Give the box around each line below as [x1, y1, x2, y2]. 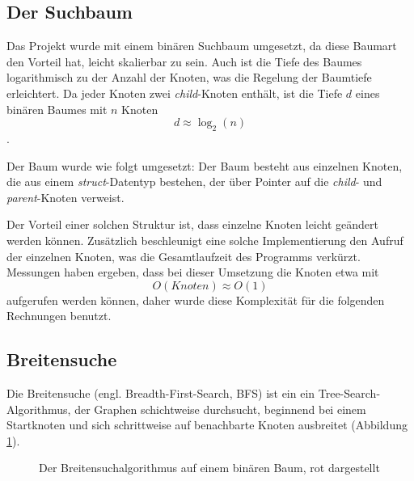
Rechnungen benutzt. [6, 307, 112, 324]
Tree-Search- [318, 385, 381, 402]
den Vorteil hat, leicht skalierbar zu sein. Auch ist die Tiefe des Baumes [6, 53, 362, 70]
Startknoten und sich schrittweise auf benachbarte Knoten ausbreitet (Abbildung [6, 416, 408, 433]
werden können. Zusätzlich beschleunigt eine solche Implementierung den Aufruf [6, 231, 403, 248]
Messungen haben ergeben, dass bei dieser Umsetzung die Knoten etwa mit [6, 264, 379, 281]
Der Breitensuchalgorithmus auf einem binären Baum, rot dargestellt [39, 459, 380, 476]
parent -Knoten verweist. [6, 188, 125, 205]
